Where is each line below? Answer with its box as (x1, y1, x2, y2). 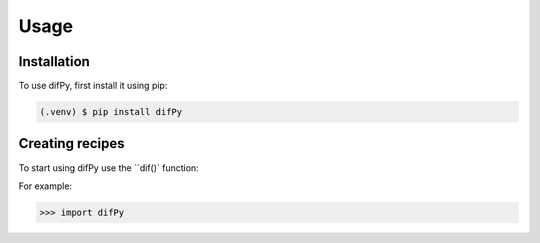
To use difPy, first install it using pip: (18, 80, 168, 92)
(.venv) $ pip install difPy (39, 106, 183, 118)
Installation (18, 53, 90, 70)
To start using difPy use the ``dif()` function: (18, 161, 199, 174)
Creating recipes (18, 135, 125, 152)
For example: (18, 180, 73, 192)
